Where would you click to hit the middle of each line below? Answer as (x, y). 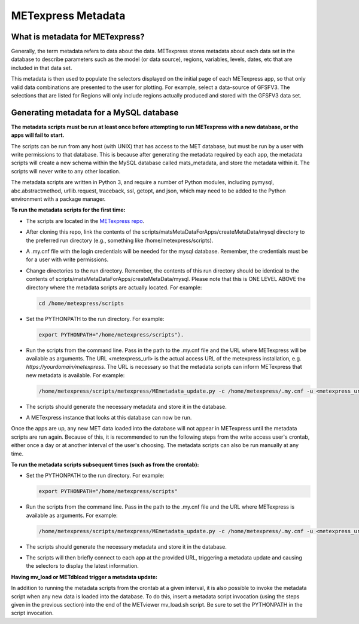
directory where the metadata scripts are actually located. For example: (114, 287)
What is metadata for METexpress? (78, 37)
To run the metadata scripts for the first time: (68, 210)
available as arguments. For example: (72, 515)
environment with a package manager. (58, 199)
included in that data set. (42, 68)
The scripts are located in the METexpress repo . (85, 221)
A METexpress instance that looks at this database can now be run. (109, 418)
